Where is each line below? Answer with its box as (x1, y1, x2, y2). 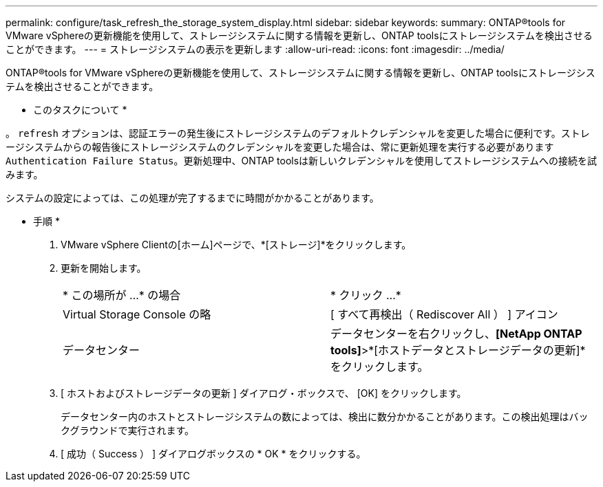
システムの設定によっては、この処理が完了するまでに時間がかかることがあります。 (6, 192, 379, 204)
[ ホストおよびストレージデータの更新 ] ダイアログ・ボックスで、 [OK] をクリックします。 (61, 387, 467, 399)
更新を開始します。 (61, 262, 147, 274)
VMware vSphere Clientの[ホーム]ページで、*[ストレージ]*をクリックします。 (61, 239, 412, 250)
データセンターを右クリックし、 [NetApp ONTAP (330, 327, 582, 340)
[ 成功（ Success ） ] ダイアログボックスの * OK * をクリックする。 (61, 448, 366, 459)
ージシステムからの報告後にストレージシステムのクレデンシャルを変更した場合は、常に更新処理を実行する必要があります (6, 141, 554, 153)
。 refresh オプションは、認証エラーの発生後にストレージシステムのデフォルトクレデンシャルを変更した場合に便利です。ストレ (6, 127, 590, 139)
